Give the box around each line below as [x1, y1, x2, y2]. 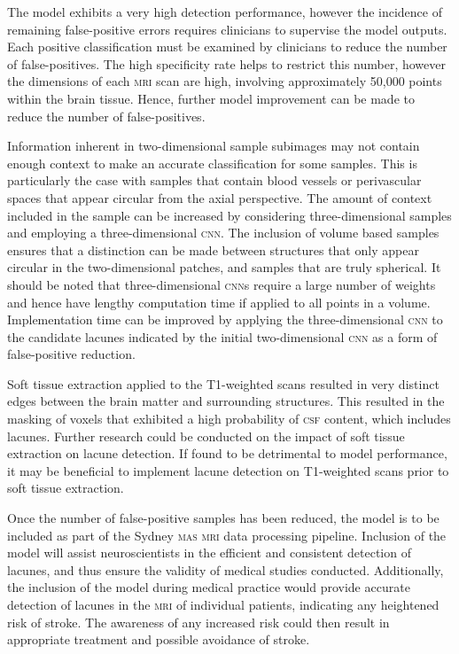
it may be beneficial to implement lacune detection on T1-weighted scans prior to [7, 461, 449, 479]
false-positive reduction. [7, 345, 136, 363]
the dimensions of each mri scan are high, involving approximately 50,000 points [7, 72, 442, 90]
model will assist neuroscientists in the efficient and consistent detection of [7, 543, 411, 562]
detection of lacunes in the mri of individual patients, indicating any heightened [7, 596, 440, 613]
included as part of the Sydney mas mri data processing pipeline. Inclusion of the [7, 526, 447, 544]
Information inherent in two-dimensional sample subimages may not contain [7, 136, 420, 155]
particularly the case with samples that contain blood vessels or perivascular [7, 171, 422, 190]
